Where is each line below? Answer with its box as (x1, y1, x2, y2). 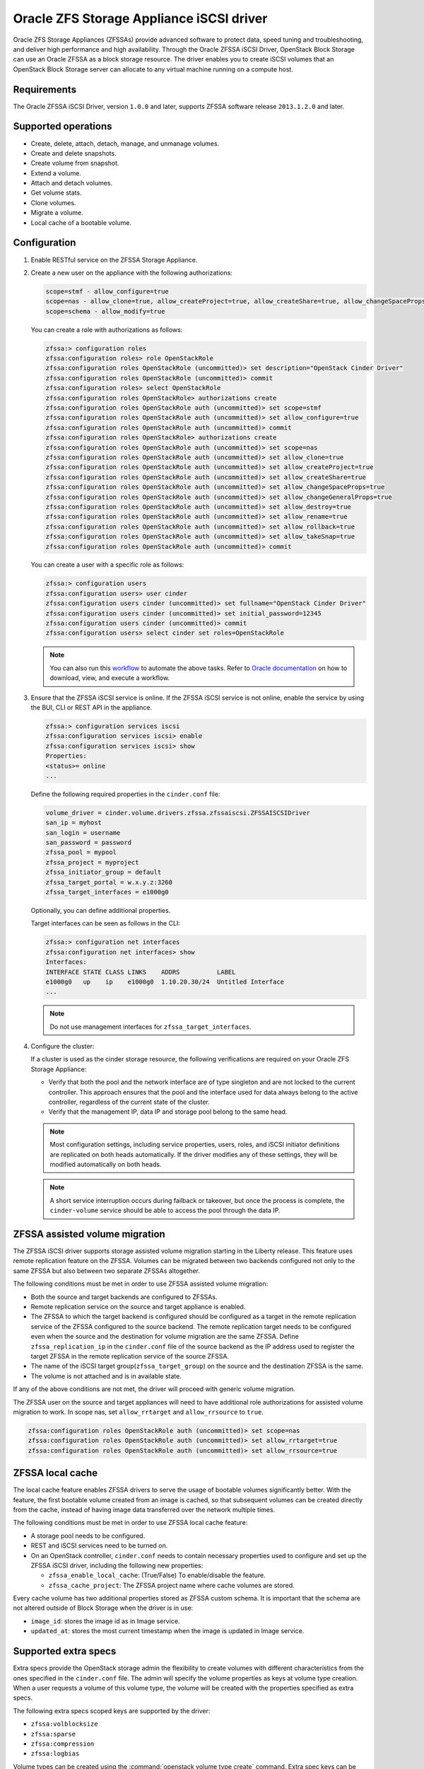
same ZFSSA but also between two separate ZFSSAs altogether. (13, 1267, 201, 1275)
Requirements (13, 83, 77, 96)
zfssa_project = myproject (45, 858, 139, 866)
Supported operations (13, 120, 112, 132)
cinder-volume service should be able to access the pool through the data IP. (49, 1206, 281, 1215)
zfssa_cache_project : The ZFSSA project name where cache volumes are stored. (48, 1581, 295, 1589)
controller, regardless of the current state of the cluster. (48, 1097, 210, 1107)
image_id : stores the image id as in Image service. (30, 1617, 180, 1625)
